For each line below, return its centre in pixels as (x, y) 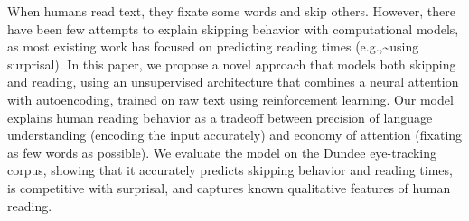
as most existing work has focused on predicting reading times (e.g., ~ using (213, 46)
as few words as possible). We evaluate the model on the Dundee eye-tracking (222, 152)
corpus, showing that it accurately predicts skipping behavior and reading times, (230, 170)
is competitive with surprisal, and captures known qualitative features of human (229, 187)
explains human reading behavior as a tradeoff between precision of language (220, 117)
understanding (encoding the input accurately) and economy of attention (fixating (235, 135)
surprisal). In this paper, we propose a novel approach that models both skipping (232, 64)
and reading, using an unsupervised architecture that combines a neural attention (233, 82)
